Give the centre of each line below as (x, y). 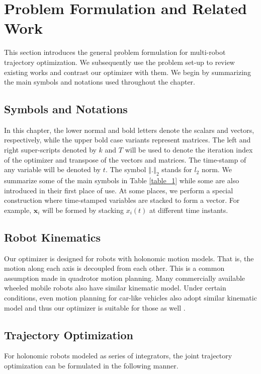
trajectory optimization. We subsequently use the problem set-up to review (119, 62)
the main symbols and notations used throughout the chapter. (100, 82)
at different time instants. (189, 210)
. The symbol (126, 169)
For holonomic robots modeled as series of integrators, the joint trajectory (118, 356)
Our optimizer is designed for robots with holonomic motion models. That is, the (129, 258)
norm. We (216, 169)
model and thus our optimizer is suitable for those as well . (95, 307)
